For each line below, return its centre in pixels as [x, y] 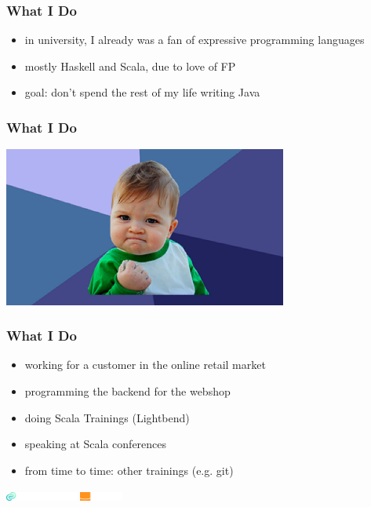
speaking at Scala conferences [96, 444]
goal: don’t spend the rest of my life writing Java [142, 92]
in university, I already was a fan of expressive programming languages [195, 40]
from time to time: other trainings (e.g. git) [129, 470]
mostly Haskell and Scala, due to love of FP [130, 66]
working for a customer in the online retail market [145, 365]
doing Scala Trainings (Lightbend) [107, 417]
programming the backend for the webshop [127, 391]
